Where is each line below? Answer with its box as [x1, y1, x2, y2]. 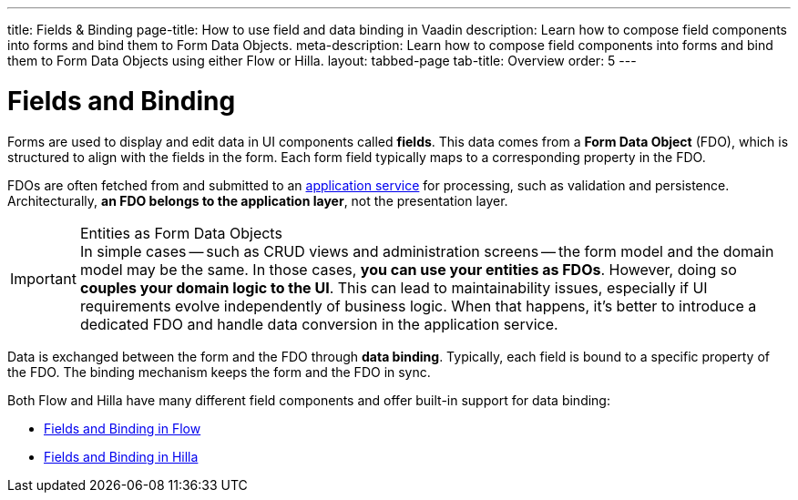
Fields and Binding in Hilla [44, 448, 199, 464]
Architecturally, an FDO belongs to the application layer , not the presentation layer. [7, 192, 508, 209]
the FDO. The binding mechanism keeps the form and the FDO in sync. [7, 363, 431, 380]
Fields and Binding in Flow [44, 420, 201, 436]
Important [10, 269, 77, 288]
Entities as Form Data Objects [79, 223, 282, 242]
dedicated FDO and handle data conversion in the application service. [79, 314, 558, 333]
